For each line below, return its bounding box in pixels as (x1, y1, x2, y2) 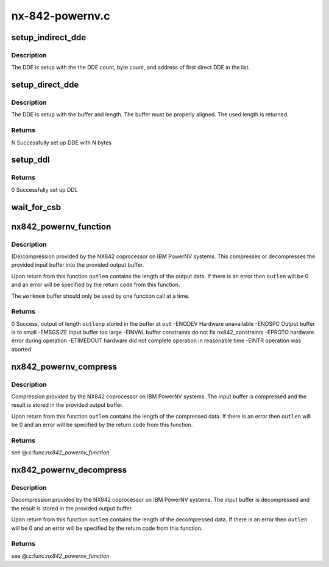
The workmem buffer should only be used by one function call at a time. (11, 292, 190, 300)
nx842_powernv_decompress (11, 465, 127, 475)
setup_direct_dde (11, 80, 79, 90)
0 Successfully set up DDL (11, 186, 79, 193)
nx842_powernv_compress (11, 361, 118, 372)
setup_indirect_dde (11, 32, 87, 43)
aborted (11, 345, 32, 353)
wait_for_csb (11, 202, 62, 213)
